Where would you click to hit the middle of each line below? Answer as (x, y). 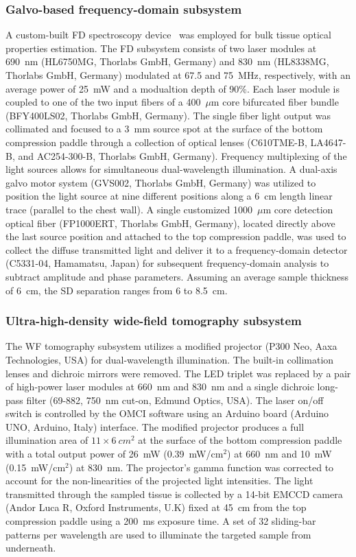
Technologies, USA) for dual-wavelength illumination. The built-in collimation (170, 359)
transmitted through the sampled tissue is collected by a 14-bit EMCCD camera (174, 494)
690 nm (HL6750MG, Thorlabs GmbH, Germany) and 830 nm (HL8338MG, (167, 61)
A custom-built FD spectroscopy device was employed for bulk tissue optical (168, 35)
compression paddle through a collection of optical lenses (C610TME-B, (156, 142)
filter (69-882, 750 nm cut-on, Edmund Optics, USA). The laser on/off (175, 400)
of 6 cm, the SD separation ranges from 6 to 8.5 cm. (117, 290)
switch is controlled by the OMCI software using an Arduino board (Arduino (167, 413)
